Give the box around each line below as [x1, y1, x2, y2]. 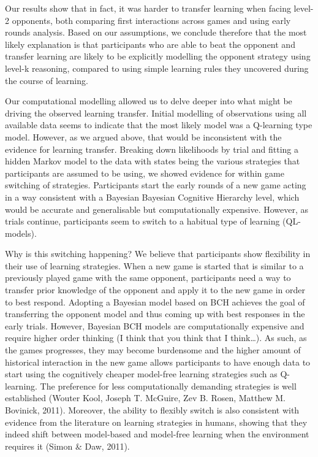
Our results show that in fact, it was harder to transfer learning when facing [5, 2, 291, 14]
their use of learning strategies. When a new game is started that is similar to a [5, 259, 304, 272]
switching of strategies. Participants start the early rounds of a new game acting [5, 179, 306, 191]
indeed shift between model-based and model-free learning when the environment [5, 428, 309, 440]
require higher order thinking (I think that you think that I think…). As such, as [5, 331, 307, 344]
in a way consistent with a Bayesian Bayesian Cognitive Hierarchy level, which [5, 190, 300, 203]
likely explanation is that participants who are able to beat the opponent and [5, 37, 295, 50]
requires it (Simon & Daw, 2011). [5, 439, 130, 452]
